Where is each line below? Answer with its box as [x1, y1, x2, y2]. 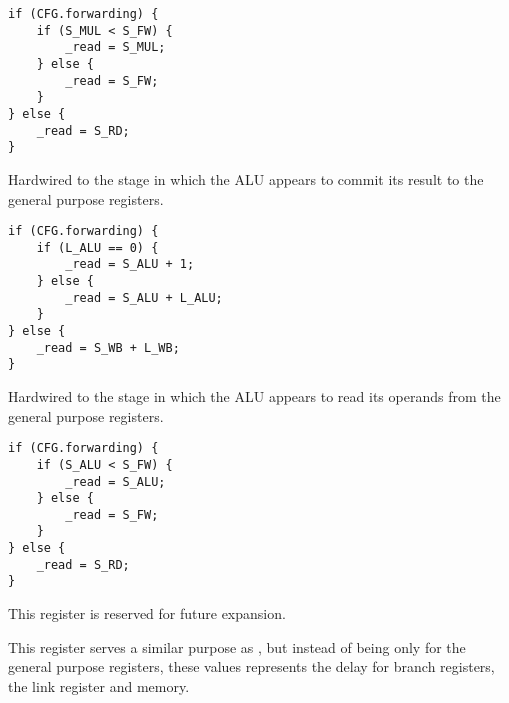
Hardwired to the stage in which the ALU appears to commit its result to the [8, 168, 484, 189]
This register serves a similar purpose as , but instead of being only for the [8, 636, 466, 657]
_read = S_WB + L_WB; [36, 340, 180, 355]
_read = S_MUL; [65, 40, 166, 55]
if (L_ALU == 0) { [36, 240, 159, 255]
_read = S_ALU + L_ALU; [65, 290, 223, 305]
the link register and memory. [8, 675, 190, 696]
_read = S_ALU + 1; [65, 257, 195, 272]
